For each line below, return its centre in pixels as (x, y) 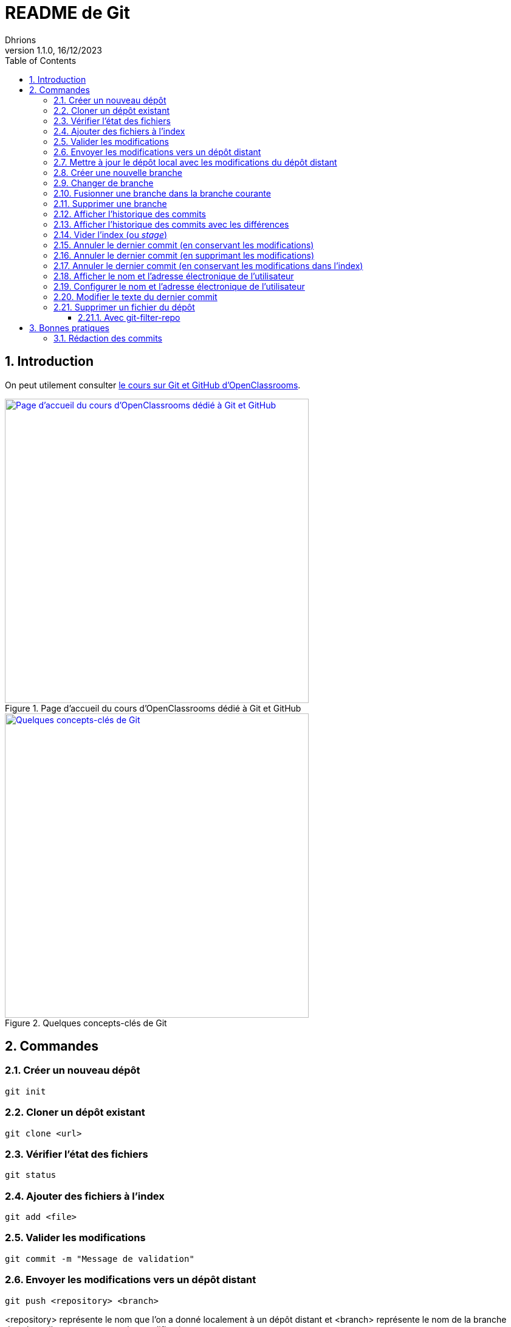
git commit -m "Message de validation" (100, 1259)
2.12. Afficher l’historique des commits (130, 214)
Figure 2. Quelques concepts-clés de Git (86, 1023)
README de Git (68, 13)
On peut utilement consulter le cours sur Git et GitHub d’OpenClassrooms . (153, 385)
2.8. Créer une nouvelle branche (118, 172)
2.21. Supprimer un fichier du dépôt (124, 307)
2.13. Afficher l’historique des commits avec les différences (171, 224)
